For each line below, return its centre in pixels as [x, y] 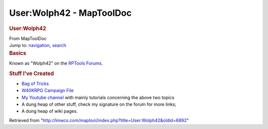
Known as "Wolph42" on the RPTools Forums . [56, 63]
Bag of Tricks [35, 84]
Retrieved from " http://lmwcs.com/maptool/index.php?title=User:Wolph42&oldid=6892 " [99, 120]
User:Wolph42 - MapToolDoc [70, 13]
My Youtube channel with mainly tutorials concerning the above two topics [98, 97]
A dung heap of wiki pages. [50, 111]
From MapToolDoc [28, 38]
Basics [18, 53]
